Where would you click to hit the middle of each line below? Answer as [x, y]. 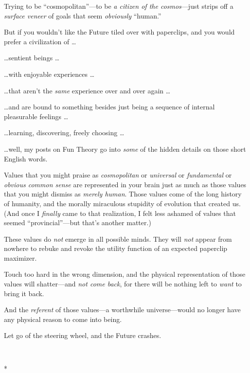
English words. [26, 158]
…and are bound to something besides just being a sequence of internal [109, 107]
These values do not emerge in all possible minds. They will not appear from [118, 239]
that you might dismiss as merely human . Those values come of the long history [123, 194]
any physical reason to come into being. [63, 319]
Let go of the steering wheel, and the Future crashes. [83, 335]
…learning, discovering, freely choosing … [64, 133]
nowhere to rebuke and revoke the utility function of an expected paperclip [116, 248]
